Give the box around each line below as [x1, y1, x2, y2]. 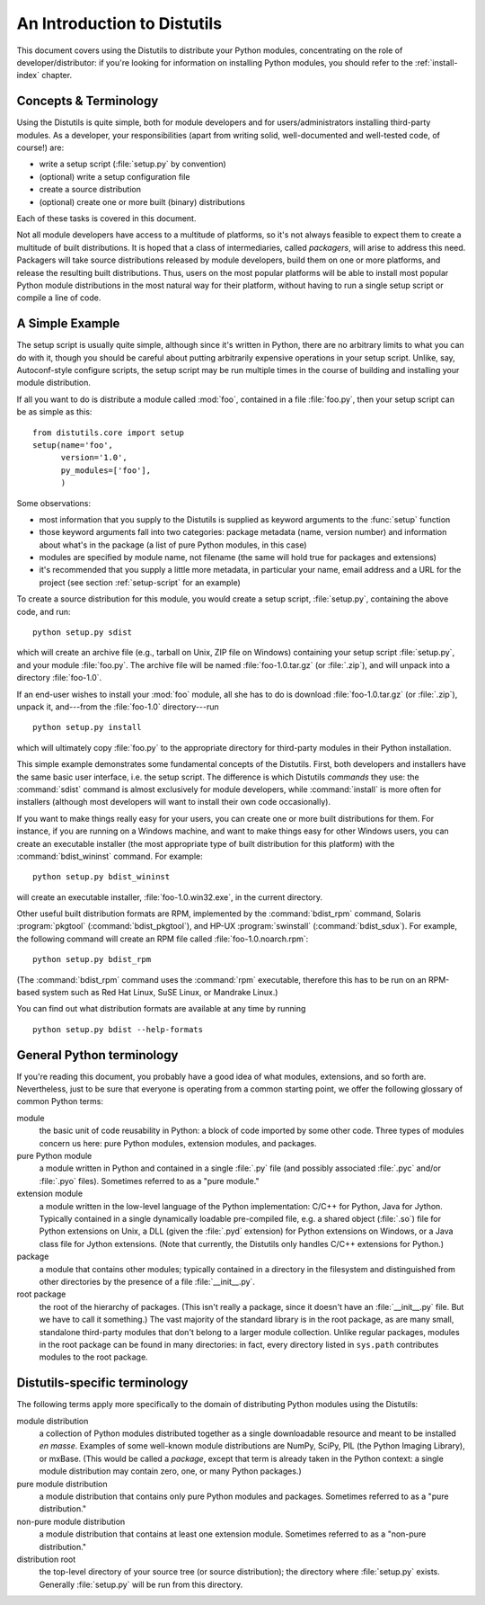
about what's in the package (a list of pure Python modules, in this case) [39, 539, 307, 550]
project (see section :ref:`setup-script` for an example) [39, 576, 242, 588]
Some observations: [16, 497, 92, 508]
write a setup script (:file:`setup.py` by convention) [39, 158, 226, 170]
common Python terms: [16, 1096, 103, 1107]
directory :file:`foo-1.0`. [16, 673, 102, 683]
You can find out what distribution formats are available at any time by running [16, 1003, 306, 1014]
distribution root [16, 1554, 76, 1565]
